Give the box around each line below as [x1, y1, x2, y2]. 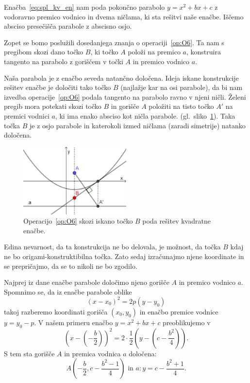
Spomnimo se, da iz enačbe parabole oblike [4, 286, 132, 296]
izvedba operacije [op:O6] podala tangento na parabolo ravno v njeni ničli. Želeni [4, 91, 246, 102]
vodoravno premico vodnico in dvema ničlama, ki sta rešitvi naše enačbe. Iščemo [4, 11, 244, 21]
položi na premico [128, 47, 181, 57]
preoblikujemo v [163, 317, 211, 327]
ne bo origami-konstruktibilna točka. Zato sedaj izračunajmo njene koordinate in [4, 251, 244, 261]
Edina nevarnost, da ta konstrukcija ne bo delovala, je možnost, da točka [4, 242, 221, 252]
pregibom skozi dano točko [4, 47, 83, 57]
